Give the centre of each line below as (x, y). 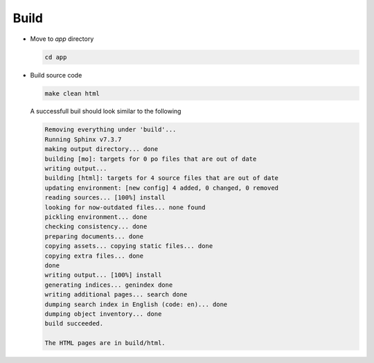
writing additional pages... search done (116, 295)
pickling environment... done (96, 217)
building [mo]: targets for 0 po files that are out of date (151, 159)
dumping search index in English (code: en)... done (136, 304)
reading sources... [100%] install (105, 198)
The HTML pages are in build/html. (105, 343)
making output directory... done (101, 149)
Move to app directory (62, 39)
